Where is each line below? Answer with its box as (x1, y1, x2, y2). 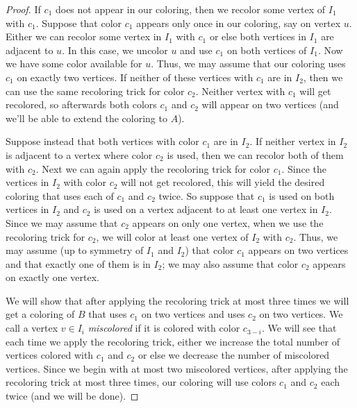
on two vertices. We (259, 307, 343, 321)
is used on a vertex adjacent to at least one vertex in (94, 202, 318, 216)
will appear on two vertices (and (201, 97, 339, 112)
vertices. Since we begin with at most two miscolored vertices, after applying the (6, 361, 348, 375)
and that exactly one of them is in (6, 256, 151, 271)
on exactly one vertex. (6, 270, 99, 284)
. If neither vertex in (249, 134, 336, 148)
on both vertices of (226, 42, 307, 57)
